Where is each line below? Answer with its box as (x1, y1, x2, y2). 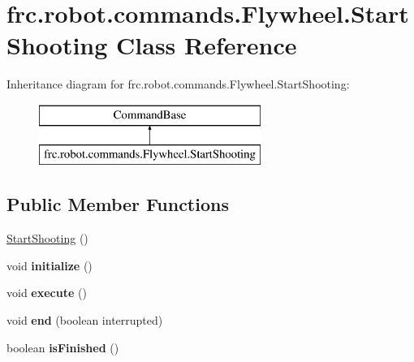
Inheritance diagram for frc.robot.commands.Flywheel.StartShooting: (6, 75, 350, 93)
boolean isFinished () (6, 338, 119, 356)
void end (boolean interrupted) (6, 312, 163, 329)
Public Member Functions (6, 192, 229, 217)
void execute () (6, 284, 87, 301)
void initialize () (6, 256, 93, 274)
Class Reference (116, 28, 297, 62)
